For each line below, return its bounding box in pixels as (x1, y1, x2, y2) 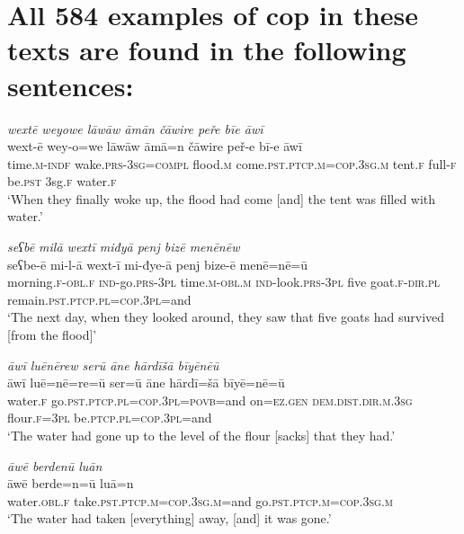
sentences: (7, 67, 134, 103)
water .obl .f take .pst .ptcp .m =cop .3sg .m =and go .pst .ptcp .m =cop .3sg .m (7, 491, 393, 510)
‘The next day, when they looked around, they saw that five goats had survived (7, 307, 445, 326)
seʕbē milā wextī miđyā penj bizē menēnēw (7, 237, 240, 256)
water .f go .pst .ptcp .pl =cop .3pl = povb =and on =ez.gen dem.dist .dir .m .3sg (7, 390, 413, 409)
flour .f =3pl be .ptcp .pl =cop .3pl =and (7, 408, 212, 427)
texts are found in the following (7, 31, 406, 68)
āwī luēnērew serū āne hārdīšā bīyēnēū (7, 355, 219, 374)
